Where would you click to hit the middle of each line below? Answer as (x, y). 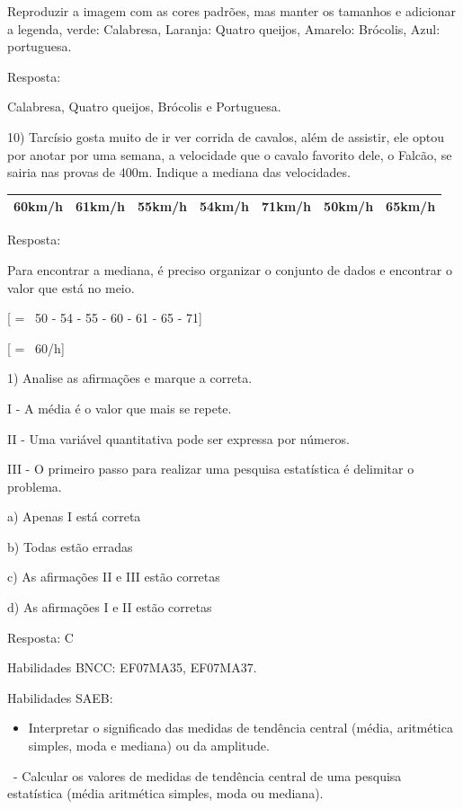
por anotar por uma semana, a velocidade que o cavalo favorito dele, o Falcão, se (230, 154)
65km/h (411, 206)
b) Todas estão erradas (70, 546)
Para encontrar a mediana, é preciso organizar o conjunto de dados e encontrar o (230, 269)
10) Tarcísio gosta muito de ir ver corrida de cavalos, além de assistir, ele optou (226, 136)
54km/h (225, 206)
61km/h (101, 206)
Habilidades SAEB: (60, 697)
